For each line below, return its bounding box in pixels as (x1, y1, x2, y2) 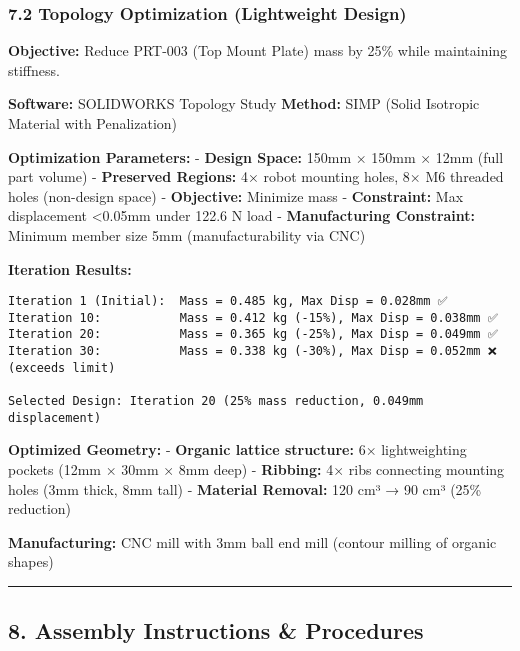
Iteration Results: (8, 258, 132, 279)
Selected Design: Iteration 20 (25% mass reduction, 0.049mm (8, 394, 424, 409)
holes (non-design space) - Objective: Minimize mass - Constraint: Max (8, 185, 464, 206)
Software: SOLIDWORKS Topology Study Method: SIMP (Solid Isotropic (8, 93, 480, 114)
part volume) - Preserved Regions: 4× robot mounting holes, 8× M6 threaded (8, 166, 504, 187)
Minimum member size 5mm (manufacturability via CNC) (8, 224, 366, 245)
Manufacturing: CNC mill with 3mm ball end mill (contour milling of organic (8, 531, 497, 552)
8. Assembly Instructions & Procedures (8, 615, 424, 646)
